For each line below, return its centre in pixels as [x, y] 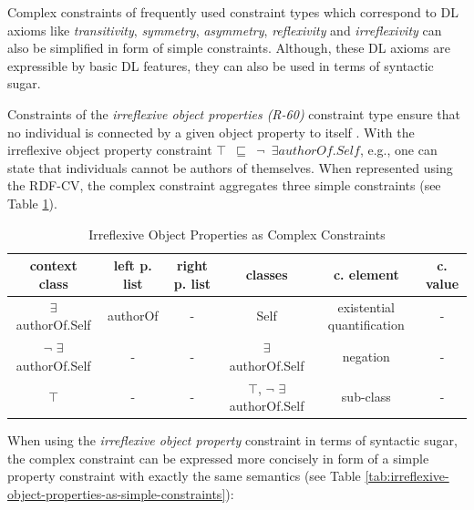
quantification [366, 325]
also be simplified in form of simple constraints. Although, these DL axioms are [229, 48]
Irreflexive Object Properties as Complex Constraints [237, 234]
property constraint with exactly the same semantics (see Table [184, 476]
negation [366, 356]
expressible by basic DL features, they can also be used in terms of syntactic [221, 65]
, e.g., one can [398, 150]
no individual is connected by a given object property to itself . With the [211, 132]
